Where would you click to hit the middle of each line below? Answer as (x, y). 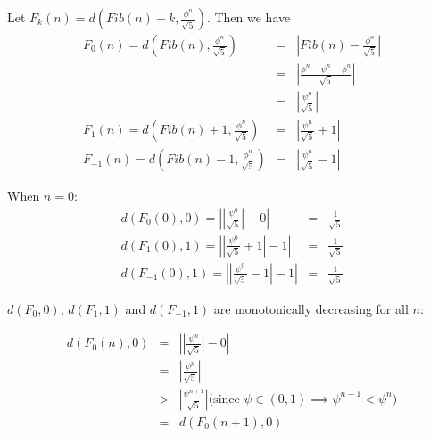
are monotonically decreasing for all (311, 308)
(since (224, 399)
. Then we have (248, 17)
